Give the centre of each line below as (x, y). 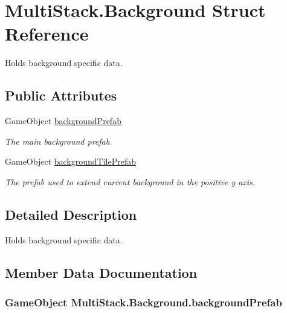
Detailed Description (71, 214)
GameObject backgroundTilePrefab (71, 161)
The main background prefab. (59, 141)
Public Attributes (61, 95)
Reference (47, 34)
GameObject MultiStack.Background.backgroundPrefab (143, 302)
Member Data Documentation (101, 272)
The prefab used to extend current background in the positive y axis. (130, 181)
